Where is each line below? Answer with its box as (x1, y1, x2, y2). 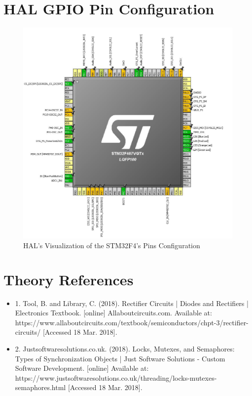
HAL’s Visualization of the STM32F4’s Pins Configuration (23, 240, 200, 250)
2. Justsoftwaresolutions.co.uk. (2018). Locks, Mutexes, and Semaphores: (15, 343, 235, 353)
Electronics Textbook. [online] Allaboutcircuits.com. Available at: (15, 308, 212, 318)
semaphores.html (15, 382, 66, 393)
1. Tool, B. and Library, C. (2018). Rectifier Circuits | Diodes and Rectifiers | (15, 298, 249, 308)
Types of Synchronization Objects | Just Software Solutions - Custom (15, 353, 225, 363)
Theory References (3, 269, 134, 289)
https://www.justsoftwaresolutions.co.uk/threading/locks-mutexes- (15, 372, 217, 383)
